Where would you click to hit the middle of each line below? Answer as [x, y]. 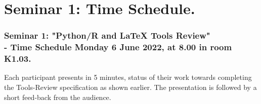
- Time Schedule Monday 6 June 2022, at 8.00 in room [118, 47]
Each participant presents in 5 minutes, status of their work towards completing [128, 77]
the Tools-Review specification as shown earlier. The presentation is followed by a [130, 87]
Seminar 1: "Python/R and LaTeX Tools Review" [107, 35]
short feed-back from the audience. [58, 97]
